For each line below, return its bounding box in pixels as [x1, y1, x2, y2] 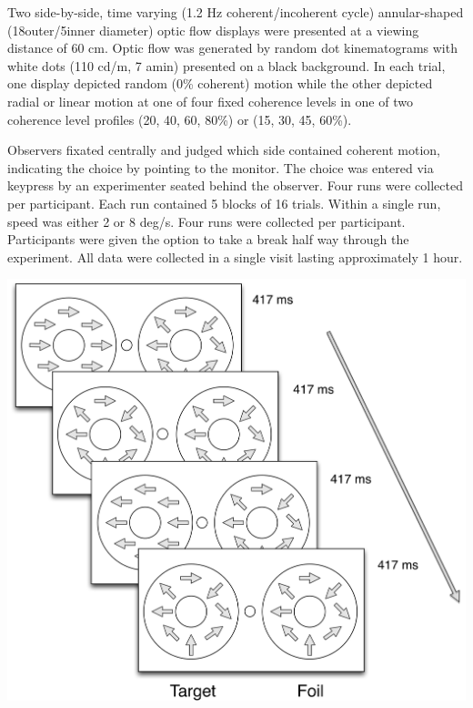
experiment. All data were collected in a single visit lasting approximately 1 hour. [7, 247, 463, 266]
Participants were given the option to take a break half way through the [7, 230, 409, 249]
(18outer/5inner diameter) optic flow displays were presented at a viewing [7, 20, 419, 39]
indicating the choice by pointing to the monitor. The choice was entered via [7, 158, 434, 177]
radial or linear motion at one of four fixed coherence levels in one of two [7, 91, 413, 110]
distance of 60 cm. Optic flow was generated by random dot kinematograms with [7, 38, 458, 57]
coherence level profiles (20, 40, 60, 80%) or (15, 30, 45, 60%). [7, 109, 352, 128]
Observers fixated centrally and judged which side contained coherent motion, [7, 140, 441, 159]
